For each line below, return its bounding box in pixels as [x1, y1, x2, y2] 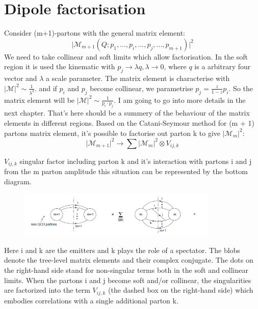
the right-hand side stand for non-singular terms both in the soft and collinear [4, 265, 248, 275]
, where [164, 61, 187, 72]
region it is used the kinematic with [4, 61, 115, 72]
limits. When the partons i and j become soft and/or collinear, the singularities [4, 274, 251, 285]
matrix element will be [4, 94, 75, 105]
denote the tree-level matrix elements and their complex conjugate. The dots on [4, 255, 253, 265]
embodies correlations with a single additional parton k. [4, 295, 178, 305]
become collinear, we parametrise [90, 82, 193, 93]
